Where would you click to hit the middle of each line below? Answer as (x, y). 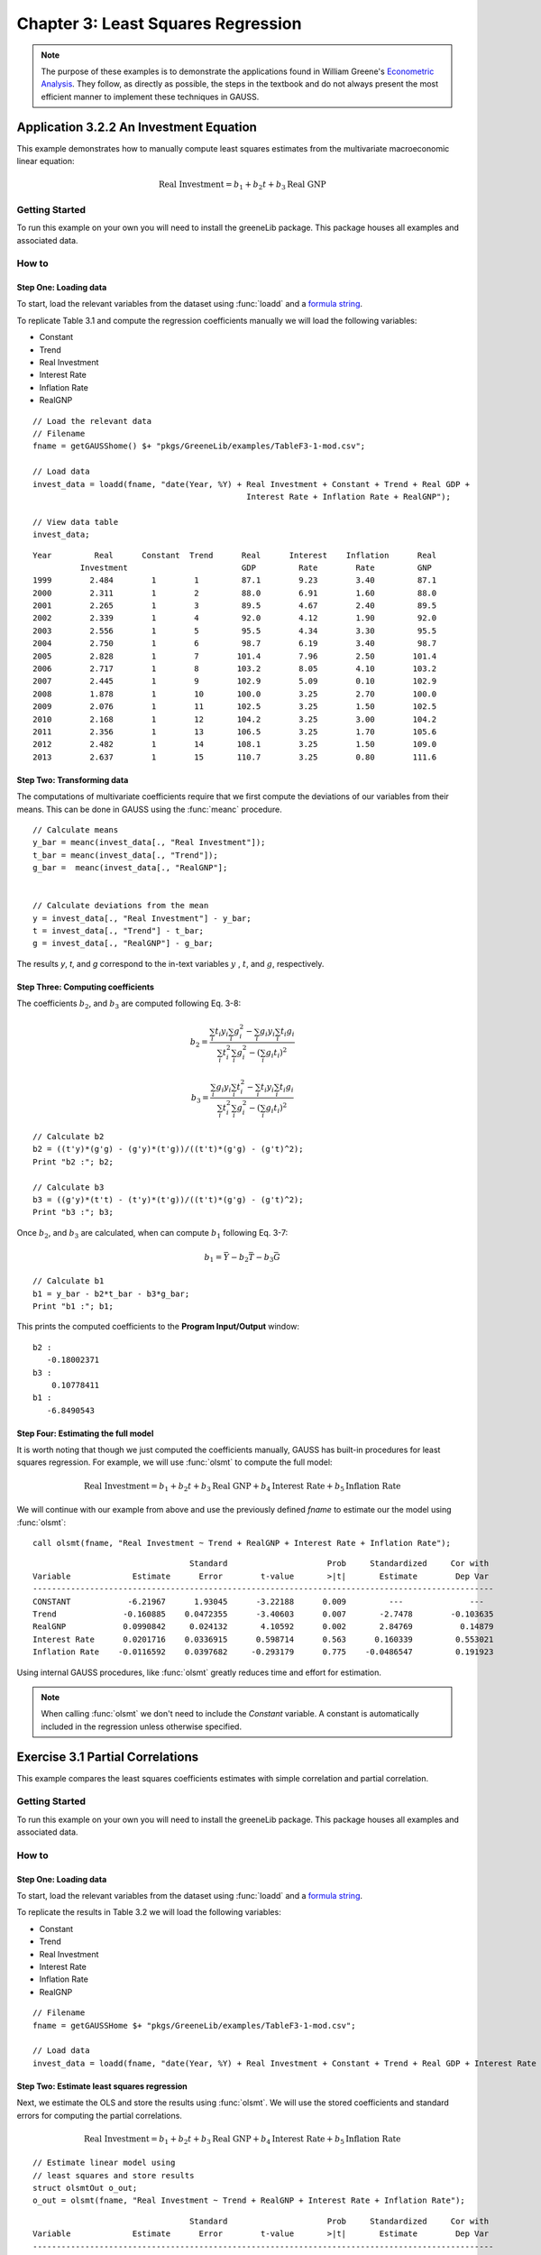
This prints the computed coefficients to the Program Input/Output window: (158, 1327)
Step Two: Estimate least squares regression (102, 2086)
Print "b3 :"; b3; (73, 1212)
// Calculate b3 (69, 1187)
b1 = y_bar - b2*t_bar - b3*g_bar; (111, 1293)
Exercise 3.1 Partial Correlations (107, 1757)
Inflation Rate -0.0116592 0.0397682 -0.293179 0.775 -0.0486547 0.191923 (263, 1652)
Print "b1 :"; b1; (73, 1306)
